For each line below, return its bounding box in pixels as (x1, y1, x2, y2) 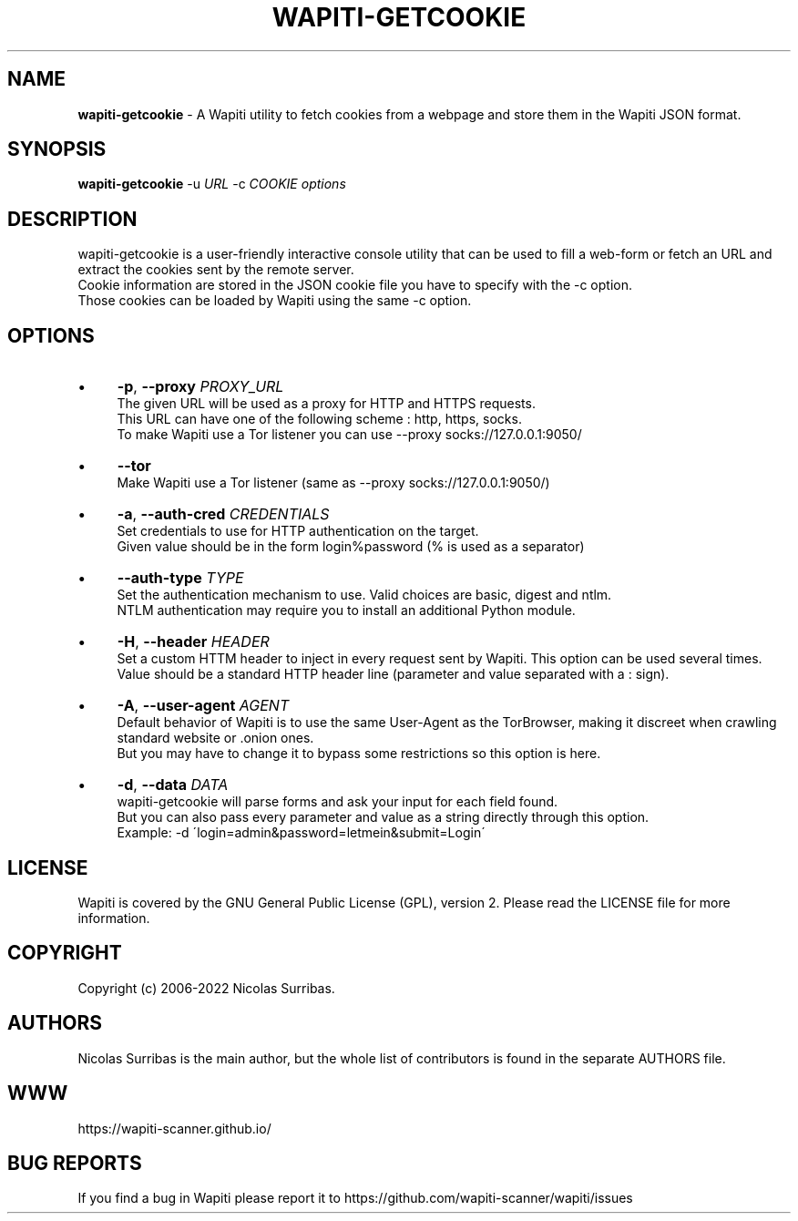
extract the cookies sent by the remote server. (77, 262, 354, 278)
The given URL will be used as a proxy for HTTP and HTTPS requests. (117, 395, 536, 412)
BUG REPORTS (7, 1151, 142, 1175)
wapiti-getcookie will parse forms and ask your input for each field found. (117, 794, 558, 810)
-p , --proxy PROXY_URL (117, 377, 284, 396)
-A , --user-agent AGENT (117, 696, 290, 715)
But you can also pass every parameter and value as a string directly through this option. (117, 809, 650, 826)
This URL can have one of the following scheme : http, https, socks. (117, 411, 522, 427)
